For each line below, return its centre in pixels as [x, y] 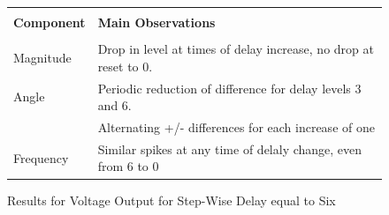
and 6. [114, 105]
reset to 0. [125, 66]
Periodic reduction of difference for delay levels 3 [229, 88]
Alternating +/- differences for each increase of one [236, 126]
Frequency [41, 157]
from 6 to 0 [128, 166]
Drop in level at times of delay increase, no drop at [236, 49]
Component [50, 22]
